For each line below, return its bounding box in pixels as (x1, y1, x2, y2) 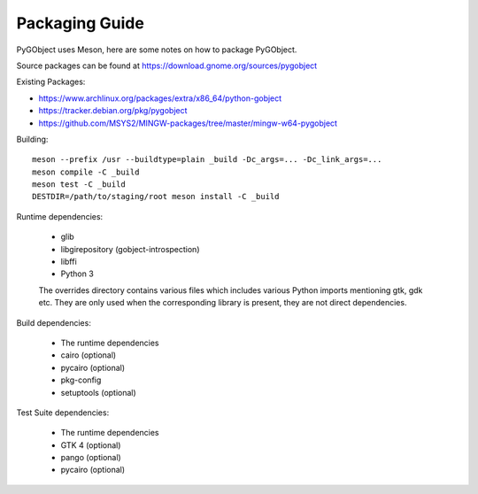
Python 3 (60, 268, 95, 279)
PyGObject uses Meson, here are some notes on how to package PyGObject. (16, 44, 297, 55)
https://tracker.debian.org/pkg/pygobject (38, 105, 188, 116)
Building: (16, 134, 49, 144)
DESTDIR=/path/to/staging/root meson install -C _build (32, 191, 280, 202)
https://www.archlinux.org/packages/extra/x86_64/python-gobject (38, 93, 282, 104)
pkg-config (60, 374, 102, 385)
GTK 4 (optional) (60, 439, 121, 451)
